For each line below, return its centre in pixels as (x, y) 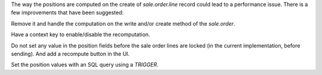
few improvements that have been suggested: (67, 12)
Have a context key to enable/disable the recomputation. (80, 35)
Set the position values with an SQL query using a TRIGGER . (85, 65)
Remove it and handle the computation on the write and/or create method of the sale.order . (123, 23)
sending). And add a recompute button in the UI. (70, 54)
